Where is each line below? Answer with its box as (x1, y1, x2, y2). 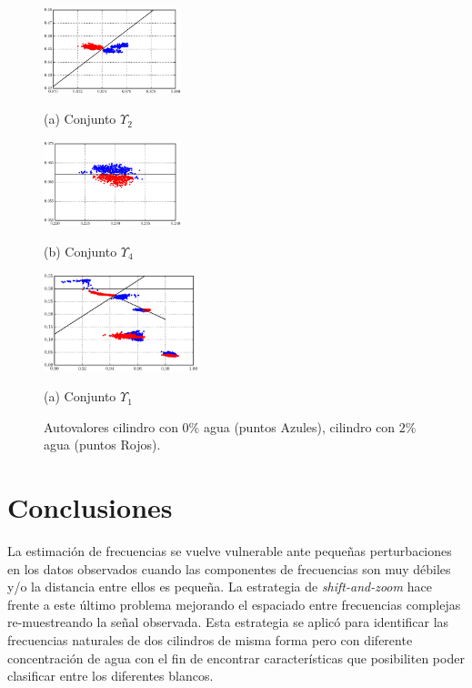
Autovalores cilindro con (44, 417, 178, 436)
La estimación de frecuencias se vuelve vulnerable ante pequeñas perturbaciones (7, 541, 452, 561)
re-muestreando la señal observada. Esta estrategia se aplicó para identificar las (7, 612, 449, 632)
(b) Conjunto (44, 241, 117, 260)
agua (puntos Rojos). (44, 435, 161, 454)
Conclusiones (7, 489, 173, 526)
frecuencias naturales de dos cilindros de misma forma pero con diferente (7, 631, 413, 650)
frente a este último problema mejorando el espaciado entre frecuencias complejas (7, 594, 461, 613)
